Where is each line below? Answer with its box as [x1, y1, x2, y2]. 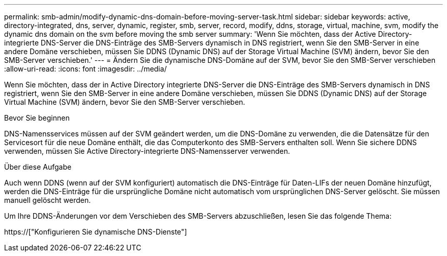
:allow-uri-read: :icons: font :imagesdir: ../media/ [4, 64, 167, 73]
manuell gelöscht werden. [4, 196, 91, 204]
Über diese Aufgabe [4, 162, 71, 171]
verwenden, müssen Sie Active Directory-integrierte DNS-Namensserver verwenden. [4, 147, 290, 155]
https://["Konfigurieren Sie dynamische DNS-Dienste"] [4, 227, 187, 236]
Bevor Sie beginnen [4, 113, 70, 122]
